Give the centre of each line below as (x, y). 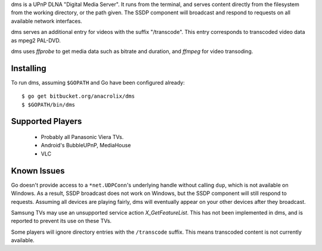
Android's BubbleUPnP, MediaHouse (86, 145)
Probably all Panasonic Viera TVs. (82, 137)
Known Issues (38, 171)
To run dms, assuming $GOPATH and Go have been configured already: (98, 82)
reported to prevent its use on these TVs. (61, 221)
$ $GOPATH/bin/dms (49, 105)
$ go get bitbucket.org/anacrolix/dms (78, 96)
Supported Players (47, 121)
